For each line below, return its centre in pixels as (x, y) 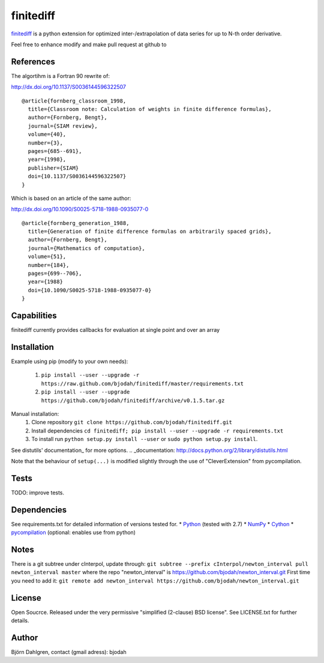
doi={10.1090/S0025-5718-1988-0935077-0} (90, 290)
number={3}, (45, 143)
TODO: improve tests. (38, 493)
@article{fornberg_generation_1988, (76, 223)
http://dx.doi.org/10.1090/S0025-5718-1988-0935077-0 (80, 209)
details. (20, 620)
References (33, 61)
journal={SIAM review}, (63, 126)
